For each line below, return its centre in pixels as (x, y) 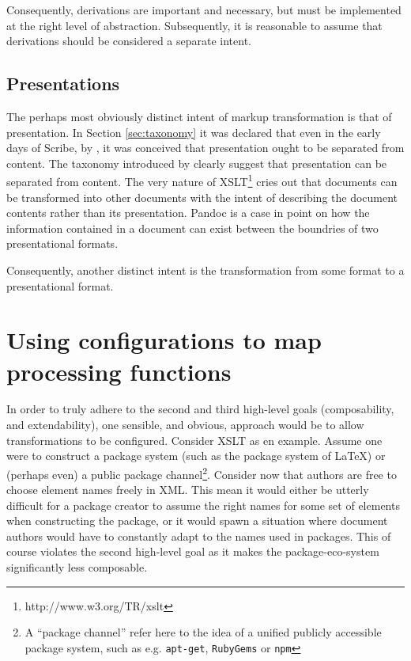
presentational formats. (62, 243)
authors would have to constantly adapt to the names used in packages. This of (199, 536)
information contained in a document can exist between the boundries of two (192, 228)
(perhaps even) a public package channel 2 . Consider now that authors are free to (202, 473)
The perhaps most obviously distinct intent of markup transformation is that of (199, 116)
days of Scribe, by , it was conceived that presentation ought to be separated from (205, 148)
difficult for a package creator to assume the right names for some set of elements (203, 505)
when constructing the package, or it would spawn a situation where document (197, 520)
